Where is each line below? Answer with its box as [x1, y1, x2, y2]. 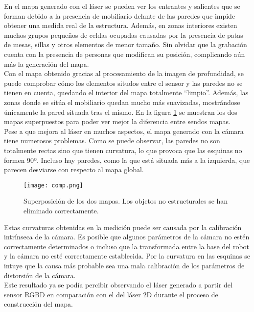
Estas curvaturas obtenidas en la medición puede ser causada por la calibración [4, 222, 242, 232]
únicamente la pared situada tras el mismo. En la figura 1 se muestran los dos [4, 106, 237, 117]
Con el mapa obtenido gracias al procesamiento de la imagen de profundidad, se [4, 68, 244, 78]
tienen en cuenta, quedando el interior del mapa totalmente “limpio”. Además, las [4, 87, 249, 98]
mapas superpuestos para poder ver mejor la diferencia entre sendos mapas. [4, 116, 231, 127]
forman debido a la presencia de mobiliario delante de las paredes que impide [4, 10, 235, 21]
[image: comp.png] [23, 182, 83, 189]
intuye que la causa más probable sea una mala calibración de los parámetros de [4, 260, 245, 270]
